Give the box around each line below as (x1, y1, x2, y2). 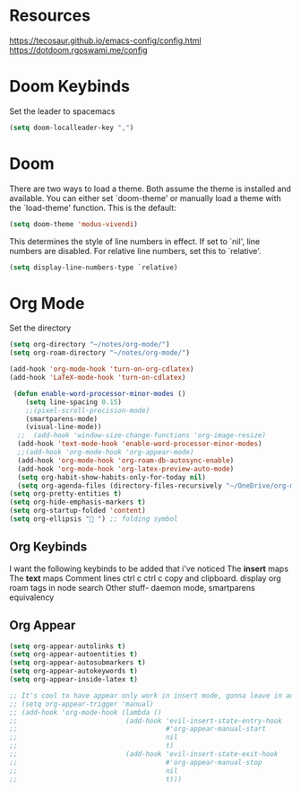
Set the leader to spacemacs (9, 105, 116, 117)
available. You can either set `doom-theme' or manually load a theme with (9, 192, 282, 203)
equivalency (9, 592, 55, 603)
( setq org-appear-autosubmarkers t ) (9, 658, 146, 667)
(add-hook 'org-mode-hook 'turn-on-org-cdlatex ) (9, 365, 194, 374)
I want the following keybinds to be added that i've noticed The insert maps (9, 563, 289, 574)
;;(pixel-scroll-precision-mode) (25, 406, 150, 415)
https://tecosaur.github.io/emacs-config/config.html (9, 35, 202, 46)
